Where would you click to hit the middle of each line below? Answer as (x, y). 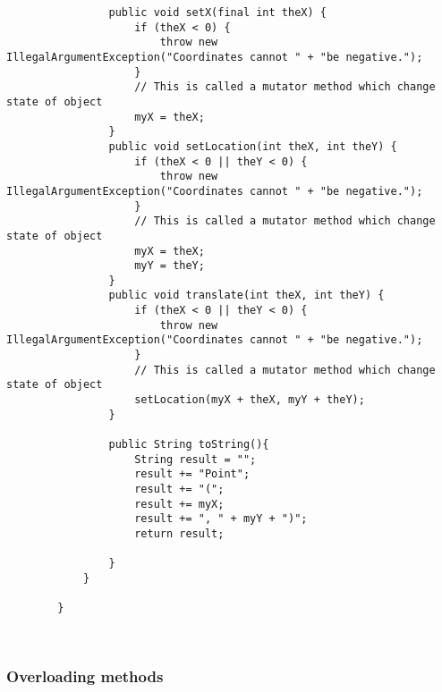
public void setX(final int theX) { (217, 13)
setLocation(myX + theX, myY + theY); (250, 400)
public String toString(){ (189, 445)
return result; (179, 533)
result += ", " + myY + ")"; (221, 519)
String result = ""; (195, 459)
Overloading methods (85, 676)
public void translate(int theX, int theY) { (246, 295)
